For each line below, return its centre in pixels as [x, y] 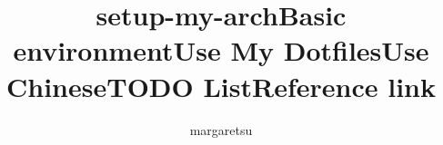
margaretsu [221, 129]
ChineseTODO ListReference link [221, 86]
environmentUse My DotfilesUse [221, 50]
